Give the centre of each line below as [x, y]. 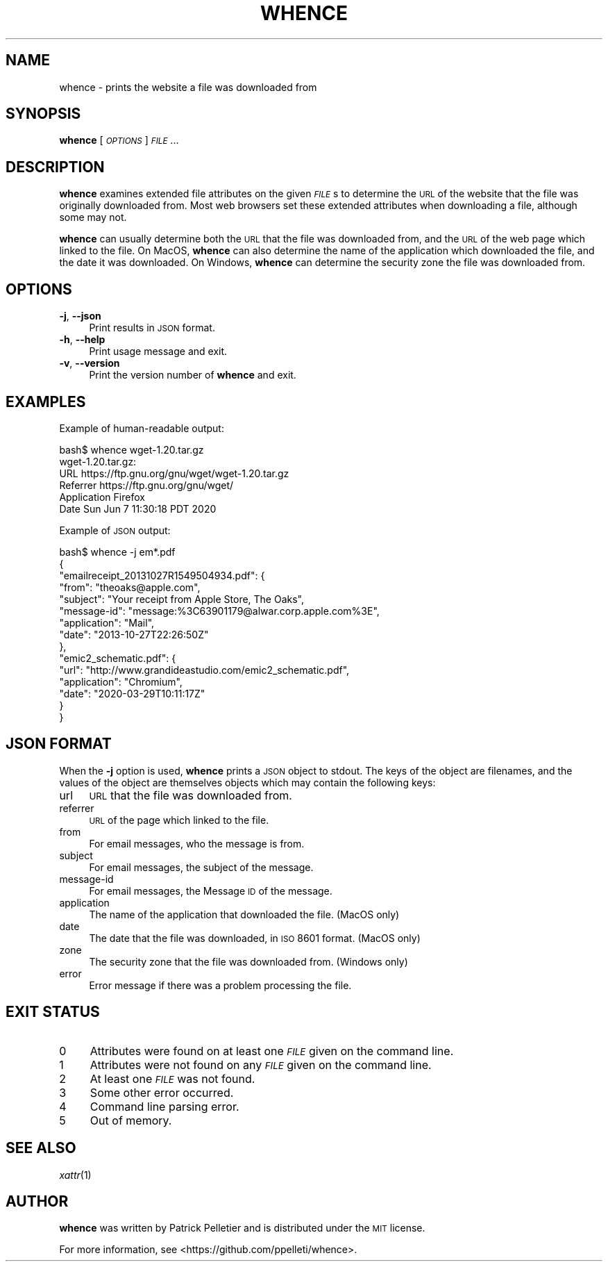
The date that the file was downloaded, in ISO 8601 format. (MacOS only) [255, 938]
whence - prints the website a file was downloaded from [188, 87]
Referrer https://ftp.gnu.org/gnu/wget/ [146, 485]
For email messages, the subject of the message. [201, 867]
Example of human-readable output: [142, 428]
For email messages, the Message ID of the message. [211, 891]
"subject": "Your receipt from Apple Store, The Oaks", [182, 599]
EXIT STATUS [53, 1012]
